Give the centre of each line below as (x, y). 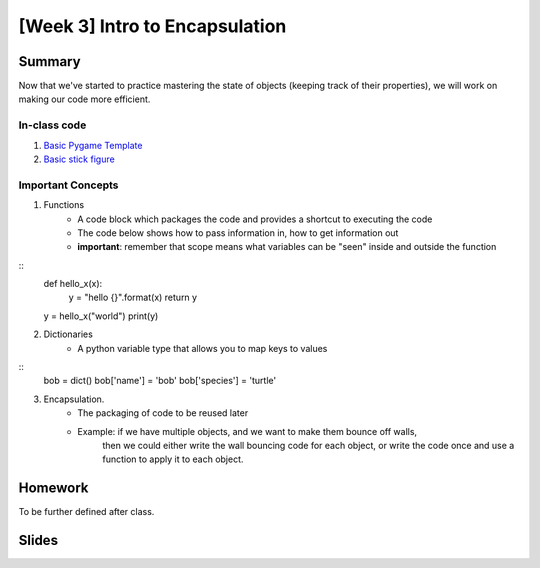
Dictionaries (68, 334)
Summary (49, 61)
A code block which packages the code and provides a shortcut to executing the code (255, 219)
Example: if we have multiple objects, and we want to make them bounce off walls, (247, 431)
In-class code (52, 125)
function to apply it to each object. (173, 459)
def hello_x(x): (73, 284)
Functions (64, 205)
